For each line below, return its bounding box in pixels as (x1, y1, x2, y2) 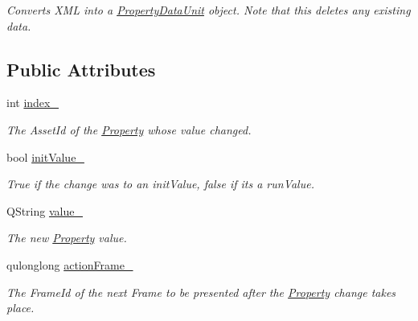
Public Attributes (6, 56, 156, 81)
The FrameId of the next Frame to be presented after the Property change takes (6, 283, 396, 300)
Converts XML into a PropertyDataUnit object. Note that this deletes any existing (6, 2, 411, 18)
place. (6, 299, 35, 316)
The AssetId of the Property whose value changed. (6, 121, 252, 138)
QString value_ (6, 202, 83, 219)
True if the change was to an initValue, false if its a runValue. (6, 175, 314, 192)
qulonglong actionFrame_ (6, 256, 133, 273)
